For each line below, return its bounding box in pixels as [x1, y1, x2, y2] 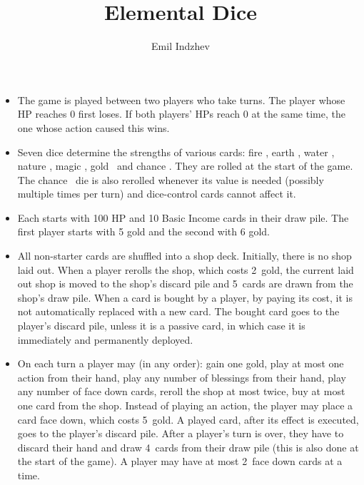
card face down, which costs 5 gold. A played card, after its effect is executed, [17, 412, 359, 427]
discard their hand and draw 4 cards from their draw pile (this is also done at [17, 439, 359, 454]
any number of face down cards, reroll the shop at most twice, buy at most [17, 384, 345, 399]
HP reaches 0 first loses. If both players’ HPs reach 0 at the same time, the [17, 106, 345, 121]
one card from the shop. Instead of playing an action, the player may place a [17, 398, 353, 412]
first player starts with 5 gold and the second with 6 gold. [17, 224, 270, 239]
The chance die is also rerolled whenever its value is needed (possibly [17, 172, 324, 187]
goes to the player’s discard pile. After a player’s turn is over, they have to [17, 426, 344, 441]
